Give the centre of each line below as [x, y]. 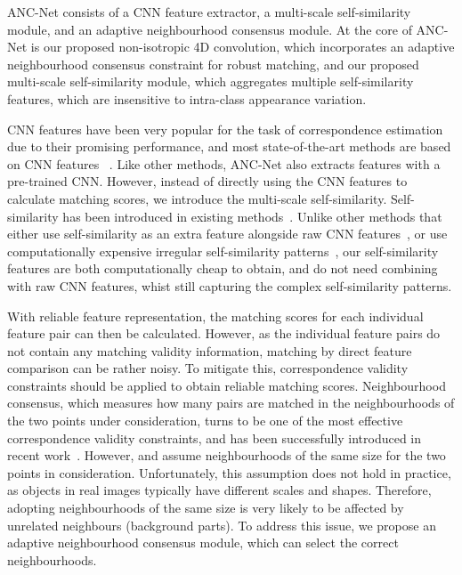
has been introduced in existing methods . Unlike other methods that [252, 216]
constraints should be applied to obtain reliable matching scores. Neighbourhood [227, 385]
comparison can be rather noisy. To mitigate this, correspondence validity [208, 368]
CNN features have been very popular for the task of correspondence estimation [225, 129]
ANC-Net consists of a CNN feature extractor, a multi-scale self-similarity [209, 12]
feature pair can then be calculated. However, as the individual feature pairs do [224, 333]
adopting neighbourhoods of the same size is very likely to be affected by [206, 508]
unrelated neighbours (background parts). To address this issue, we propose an [222, 525]
